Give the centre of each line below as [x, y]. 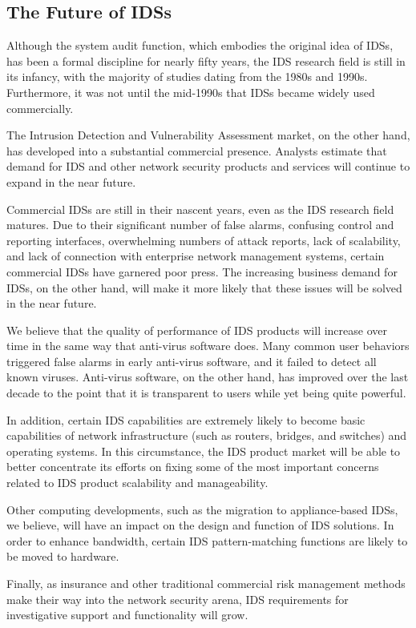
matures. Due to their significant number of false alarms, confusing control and [200, 225]
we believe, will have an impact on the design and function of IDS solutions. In [200, 525]
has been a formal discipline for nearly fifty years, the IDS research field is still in [206, 60]
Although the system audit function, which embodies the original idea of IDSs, [200, 45]
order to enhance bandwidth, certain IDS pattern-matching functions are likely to [207, 540]
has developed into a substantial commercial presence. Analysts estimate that [197, 150]
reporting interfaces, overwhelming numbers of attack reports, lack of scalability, [204, 240]
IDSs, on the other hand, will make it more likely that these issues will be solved [204, 287]
